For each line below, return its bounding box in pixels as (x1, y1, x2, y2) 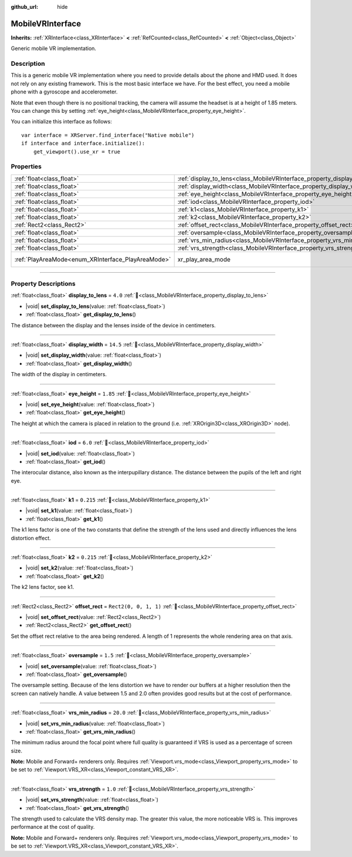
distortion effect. (11, 534, 51, 541)
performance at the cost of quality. (11, 823, 95, 831)
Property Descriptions (11, 280, 76, 288)
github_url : (11, 4, 38, 10)
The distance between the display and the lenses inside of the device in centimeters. (11, 322, 216, 329)
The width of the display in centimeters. (11, 371, 107, 378)
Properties (11, 162, 42, 170)
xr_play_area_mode (177, 255, 231, 263)
